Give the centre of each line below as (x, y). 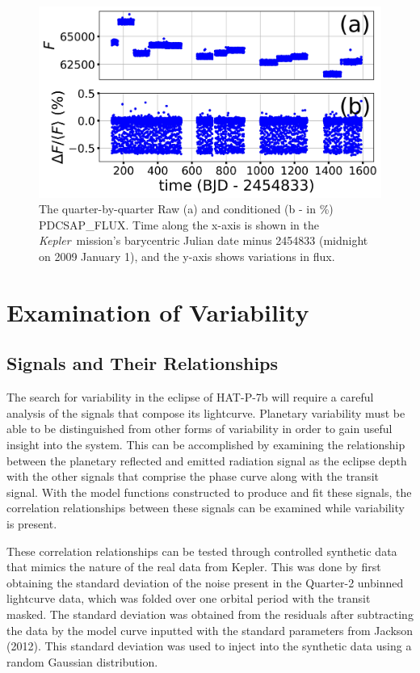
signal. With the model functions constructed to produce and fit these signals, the (209, 492)
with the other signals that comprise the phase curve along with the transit (193, 476)
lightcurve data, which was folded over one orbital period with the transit (189, 598)
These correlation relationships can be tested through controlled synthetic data (202, 551)
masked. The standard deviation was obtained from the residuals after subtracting (210, 614)
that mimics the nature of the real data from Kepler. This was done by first (194, 567)
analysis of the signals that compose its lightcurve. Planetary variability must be (206, 412)
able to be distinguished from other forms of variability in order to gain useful (199, 429)
